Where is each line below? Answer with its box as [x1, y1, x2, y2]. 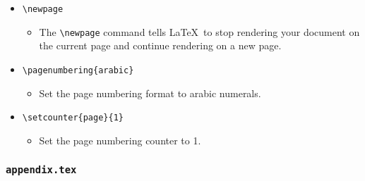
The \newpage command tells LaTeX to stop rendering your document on [39, 24, 360, 39]
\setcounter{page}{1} [22, 113, 124, 123]
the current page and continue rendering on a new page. [39, 38, 282, 53]
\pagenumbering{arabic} [22, 65, 134, 75]
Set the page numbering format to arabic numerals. [39, 85, 261, 100]
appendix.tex [6, 164, 77, 176]
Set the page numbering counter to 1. [39, 132, 201, 147]
